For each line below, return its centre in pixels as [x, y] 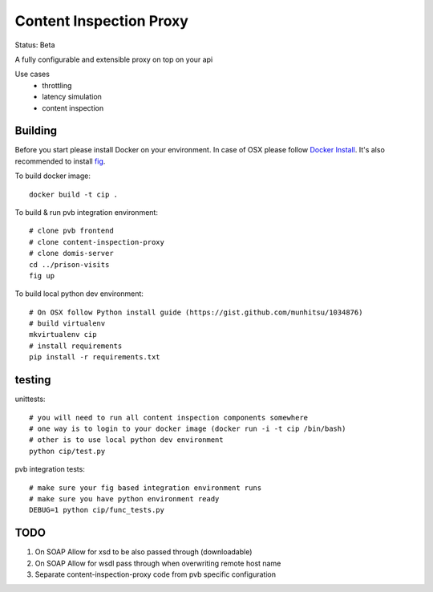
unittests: [30, 399]
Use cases [32, 74]
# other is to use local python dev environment [126, 440]
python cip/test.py [67, 451]
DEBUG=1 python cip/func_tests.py [97, 510]
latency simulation [72, 97]
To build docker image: [53, 176]
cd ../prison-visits [69, 264]
